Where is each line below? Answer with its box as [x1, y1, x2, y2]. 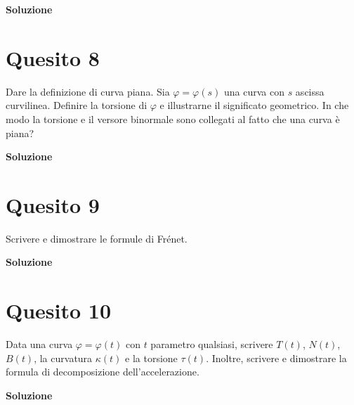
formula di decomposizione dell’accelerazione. [6, 364, 199, 379]
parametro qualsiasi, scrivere [150, 337, 273, 352]
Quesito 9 [6, 190, 100, 219]
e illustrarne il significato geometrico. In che [159, 98, 349, 112]
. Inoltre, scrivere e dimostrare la [206, 350, 347, 365]
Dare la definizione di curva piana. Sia [6, 84, 170, 98]
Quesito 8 [6, 43, 100, 72]
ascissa [295, 84, 324, 98]
